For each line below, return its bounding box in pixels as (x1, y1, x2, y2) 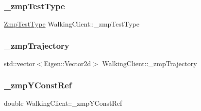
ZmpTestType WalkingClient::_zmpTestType (4, 19, 139, 29)
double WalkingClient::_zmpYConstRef (4, 97, 122, 108)
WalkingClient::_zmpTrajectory (102, 58, 197, 69)
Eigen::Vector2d (44, 58, 91, 69)
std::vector (4, 58, 35, 69)
